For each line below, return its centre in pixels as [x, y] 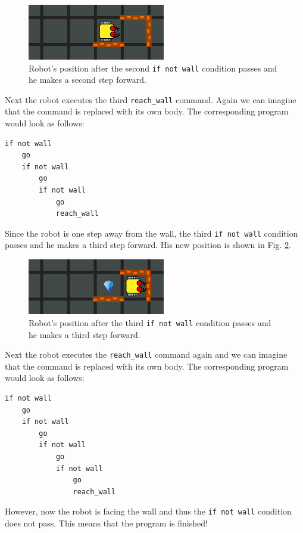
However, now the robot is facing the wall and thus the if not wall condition [148, 511]
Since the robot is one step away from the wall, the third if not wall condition [151, 233]
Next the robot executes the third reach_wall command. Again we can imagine [151, 99]
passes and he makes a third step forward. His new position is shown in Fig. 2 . [148, 245]
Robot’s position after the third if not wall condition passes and [150, 322]
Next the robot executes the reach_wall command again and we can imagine [146, 354]
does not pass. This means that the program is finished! [106, 523]
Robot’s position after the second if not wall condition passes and [153, 68]
